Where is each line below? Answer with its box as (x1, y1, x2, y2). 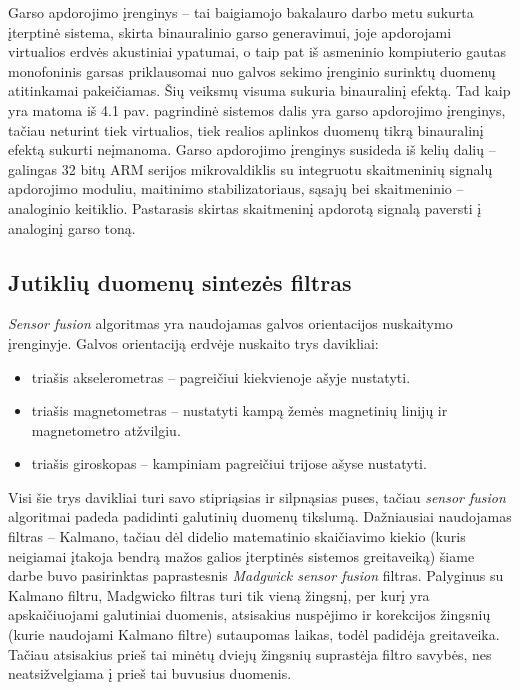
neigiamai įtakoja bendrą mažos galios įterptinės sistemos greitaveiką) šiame (8, 545, 475, 566)
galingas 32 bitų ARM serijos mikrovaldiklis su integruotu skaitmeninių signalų (8, 158, 493, 179)
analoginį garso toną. (8, 217, 136, 238)
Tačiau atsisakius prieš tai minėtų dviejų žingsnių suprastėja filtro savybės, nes (8, 643, 492, 664)
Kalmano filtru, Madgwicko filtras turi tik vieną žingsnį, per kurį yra (8, 584, 430, 605)
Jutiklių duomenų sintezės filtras (8, 266, 352, 297)
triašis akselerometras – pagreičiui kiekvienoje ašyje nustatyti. (31, 366, 411, 387)
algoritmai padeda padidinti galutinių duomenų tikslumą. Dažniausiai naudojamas (8, 506, 512, 527)
